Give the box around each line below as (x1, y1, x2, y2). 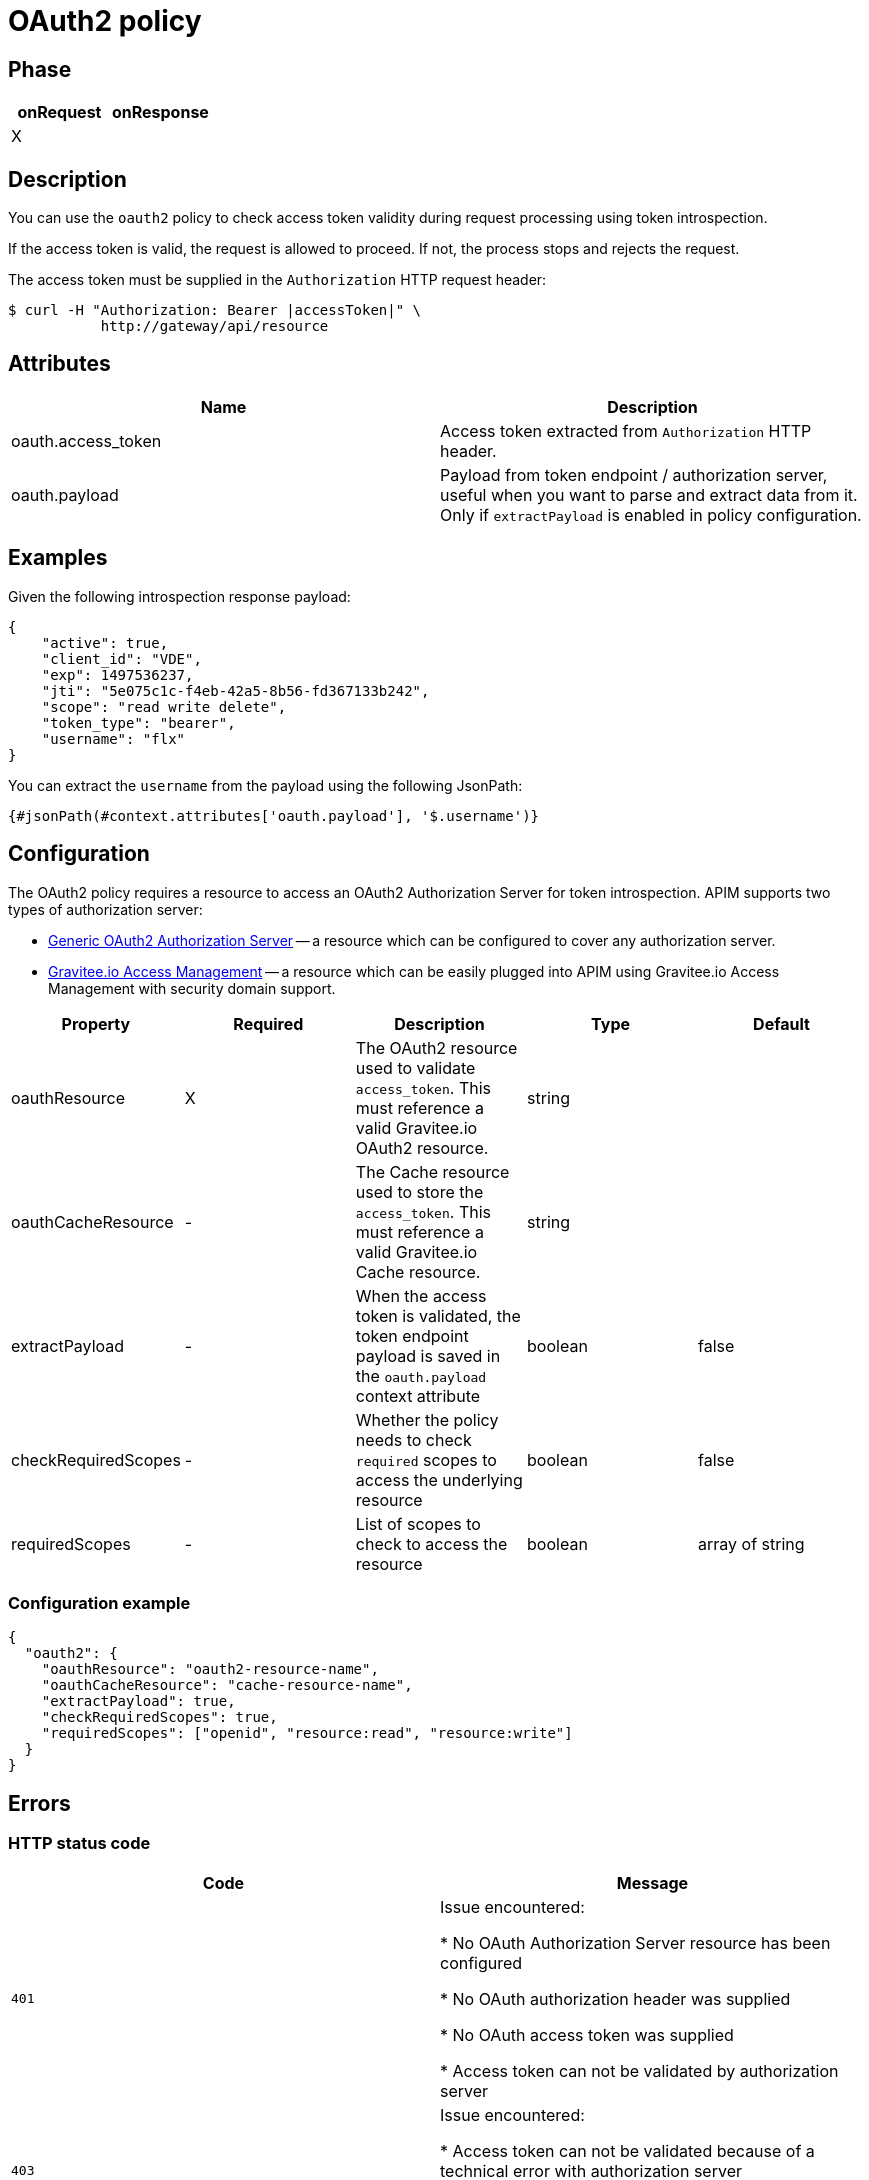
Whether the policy (355, 1409, 499, 1430)
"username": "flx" (41, 730, 186, 747)
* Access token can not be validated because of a (440, 2140, 815, 2161)
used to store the (355, 1181, 484, 1202)
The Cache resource (355, 1161, 510, 1182)
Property (61, 1013, 131, 1034)
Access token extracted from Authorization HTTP (440, 420, 812, 441)
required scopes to (355, 1449, 497, 1470)
